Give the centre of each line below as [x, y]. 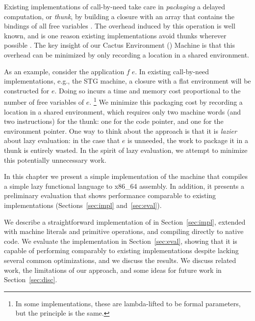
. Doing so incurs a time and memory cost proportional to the [148, 90]
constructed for [27, 90]
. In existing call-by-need [172, 71]
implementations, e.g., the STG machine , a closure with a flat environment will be [127, 81]
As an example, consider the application [64, 71]
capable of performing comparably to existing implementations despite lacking [121, 250]
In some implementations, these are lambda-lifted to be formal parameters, [128, 303]
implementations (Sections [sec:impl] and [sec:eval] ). [83, 205]
